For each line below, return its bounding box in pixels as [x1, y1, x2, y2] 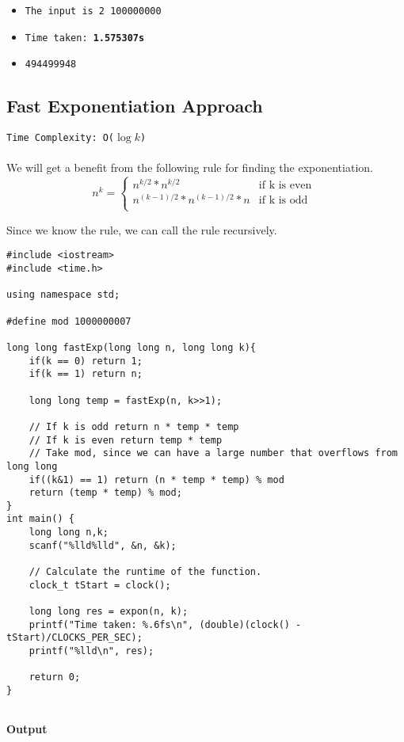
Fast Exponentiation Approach [6, 93, 263, 118]
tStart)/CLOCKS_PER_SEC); [6, 632, 143, 644]
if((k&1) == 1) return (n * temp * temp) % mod [29, 474, 284, 485]
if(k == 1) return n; [29, 368, 143, 380]
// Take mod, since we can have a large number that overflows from [29, 447, 398, 459]
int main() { [6, 513, 74, 525]
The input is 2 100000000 [25, 6, 162, 17]
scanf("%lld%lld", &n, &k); [29, 539, 177, 551]
